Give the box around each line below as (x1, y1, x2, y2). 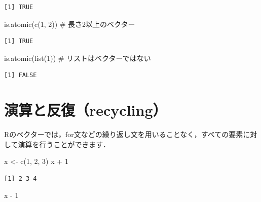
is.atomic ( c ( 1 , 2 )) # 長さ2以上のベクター (4, 18, 135, 29)
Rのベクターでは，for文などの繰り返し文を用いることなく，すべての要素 (4, 129, 243, 140)
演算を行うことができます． (18, 139, 110, 149)
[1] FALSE (4, 72, 37, 79)
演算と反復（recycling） (4, 99, 167, 120)
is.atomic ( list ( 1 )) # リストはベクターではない (4, 52, 151, 63)
